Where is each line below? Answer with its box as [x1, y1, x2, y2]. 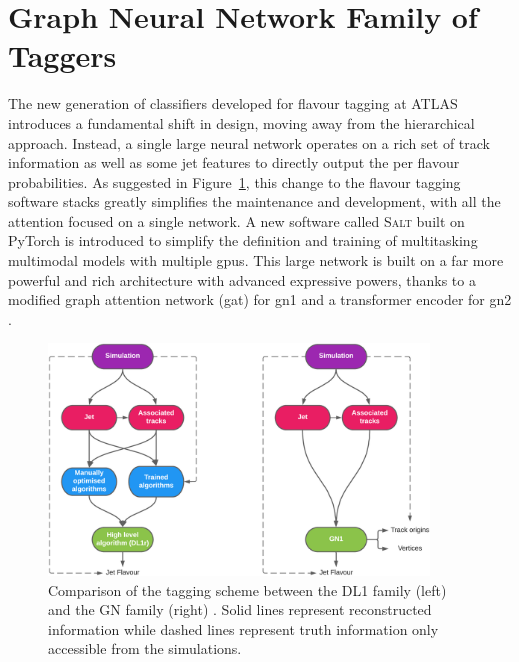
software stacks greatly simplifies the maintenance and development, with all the [8, 191, 501, 212]
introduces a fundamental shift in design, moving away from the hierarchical [8, 112, 475, 133]
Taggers [8, 35, 117, 76]
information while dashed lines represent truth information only [48, 618, 439, 639]
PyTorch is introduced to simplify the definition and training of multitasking [8, 230, 478, 251]
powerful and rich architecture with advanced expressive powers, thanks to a [8, 269, 476, 290]
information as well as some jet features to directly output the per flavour [8, 152, 460, 173]
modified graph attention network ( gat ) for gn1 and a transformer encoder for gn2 [8, 289, 512, 310]
